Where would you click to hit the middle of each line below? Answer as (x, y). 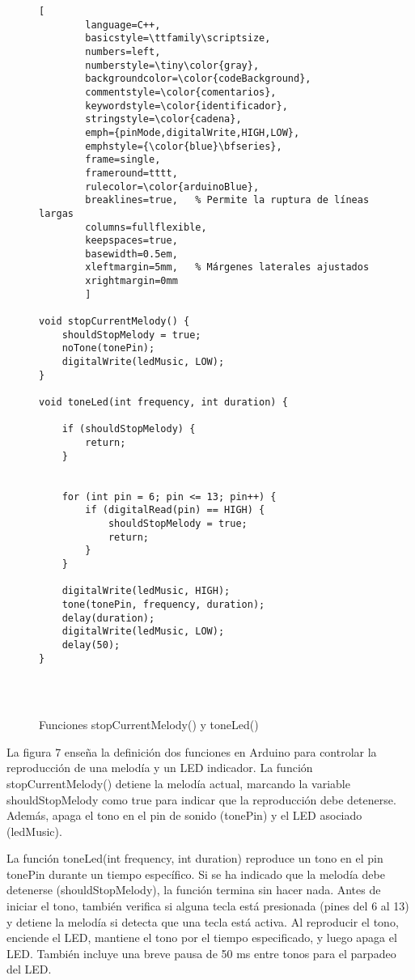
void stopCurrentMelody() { (114, 322)
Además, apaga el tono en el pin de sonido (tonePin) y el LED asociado (184, 815)
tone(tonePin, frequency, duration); (163, 604)
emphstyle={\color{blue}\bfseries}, (184, 146)
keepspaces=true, (131, 241)
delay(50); (91, 645)
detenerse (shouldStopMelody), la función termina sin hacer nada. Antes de (194, 890)
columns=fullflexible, (146, 227)
